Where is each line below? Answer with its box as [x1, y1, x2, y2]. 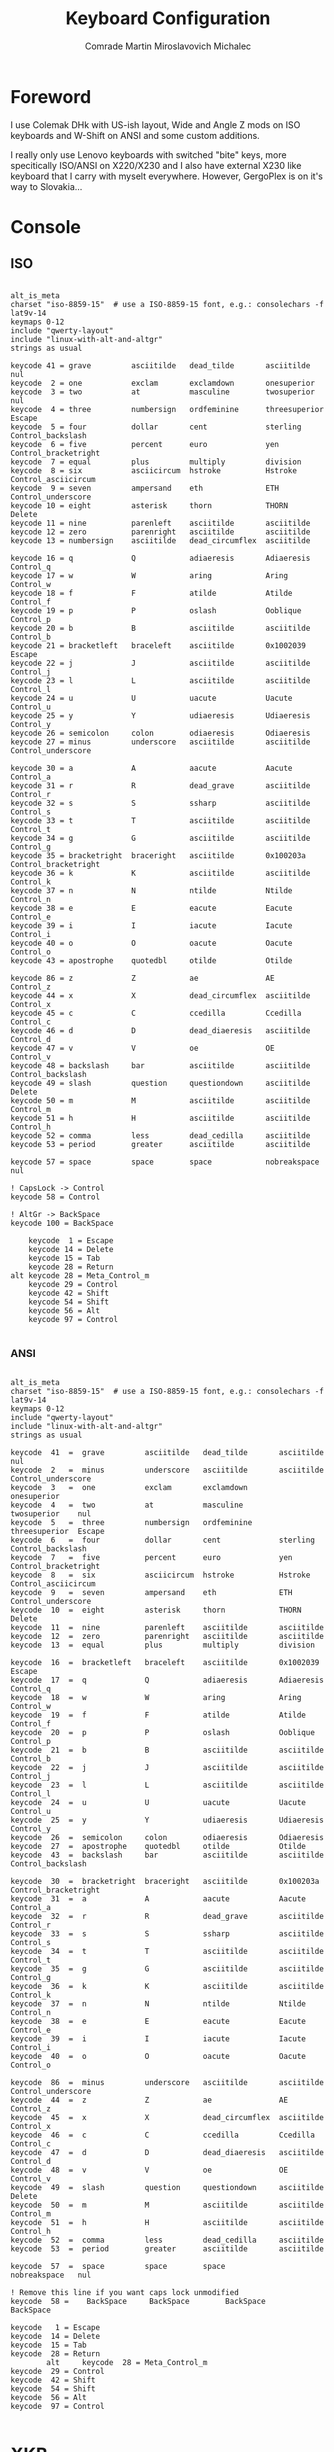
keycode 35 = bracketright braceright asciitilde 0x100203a [10, 850, 307, 861]
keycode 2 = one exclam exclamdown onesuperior [10, 378, 315, 388]
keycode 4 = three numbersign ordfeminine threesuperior [10, 404, 325, 414]
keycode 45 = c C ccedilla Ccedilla [10, 1008, 302, 1018]
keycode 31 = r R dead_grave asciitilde [10, 780, 311, 791]
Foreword [10, 85, 92, 108]
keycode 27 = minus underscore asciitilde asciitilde [10, 737, 311, 747]
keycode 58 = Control [10, 1192, 101, 1202]
